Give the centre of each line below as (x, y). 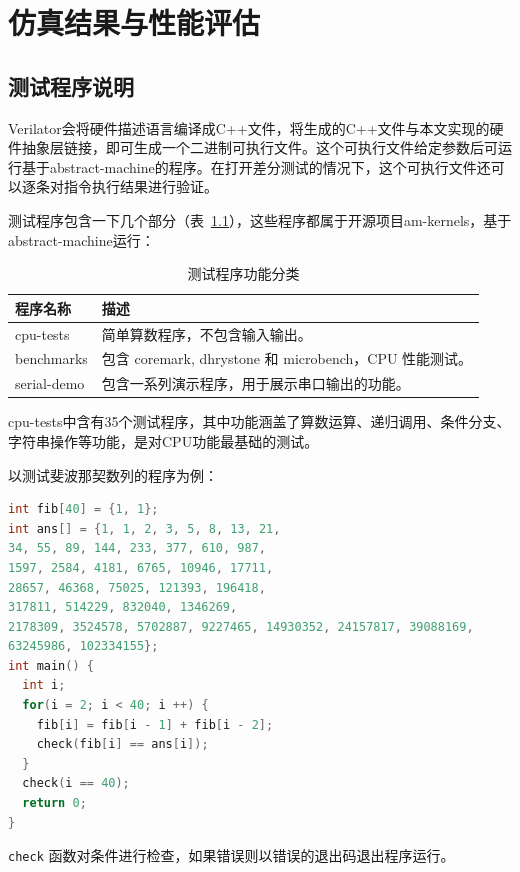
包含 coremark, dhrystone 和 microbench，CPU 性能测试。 (287, 358)
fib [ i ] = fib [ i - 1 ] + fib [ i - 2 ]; (155, 724)
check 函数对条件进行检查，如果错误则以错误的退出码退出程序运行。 (231, 855)
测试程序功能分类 (243, 273)
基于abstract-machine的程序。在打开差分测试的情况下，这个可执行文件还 (256, 166)
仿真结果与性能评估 (134, 22)
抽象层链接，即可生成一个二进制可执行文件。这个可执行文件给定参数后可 (259, 147)
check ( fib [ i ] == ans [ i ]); (122, 744)
